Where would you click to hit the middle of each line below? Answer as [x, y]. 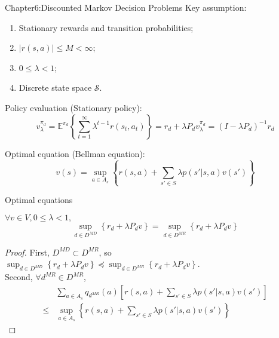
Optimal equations [39, 200]
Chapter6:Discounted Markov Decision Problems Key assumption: [126, 7]
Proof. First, [27, 252]
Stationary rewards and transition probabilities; [106, 27]
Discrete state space [55, 87]
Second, [19, 277]
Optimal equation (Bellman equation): [75, 153]
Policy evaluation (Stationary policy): [73, 107]
